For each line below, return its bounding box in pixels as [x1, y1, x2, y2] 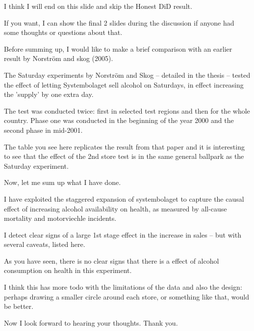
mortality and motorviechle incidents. [4, 213, 117, 223]
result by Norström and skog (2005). [4, 53, 113, 63]
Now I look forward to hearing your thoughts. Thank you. [4, 317, 178, 328]
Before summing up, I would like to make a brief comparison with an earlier [4, 43, 232, 54]
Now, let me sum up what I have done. [4, 177, 121, 187]
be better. [4, 301, 33, 311]
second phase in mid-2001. [4, 124, 83, 135]
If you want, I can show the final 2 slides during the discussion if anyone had [4, 17, 234, 28]
